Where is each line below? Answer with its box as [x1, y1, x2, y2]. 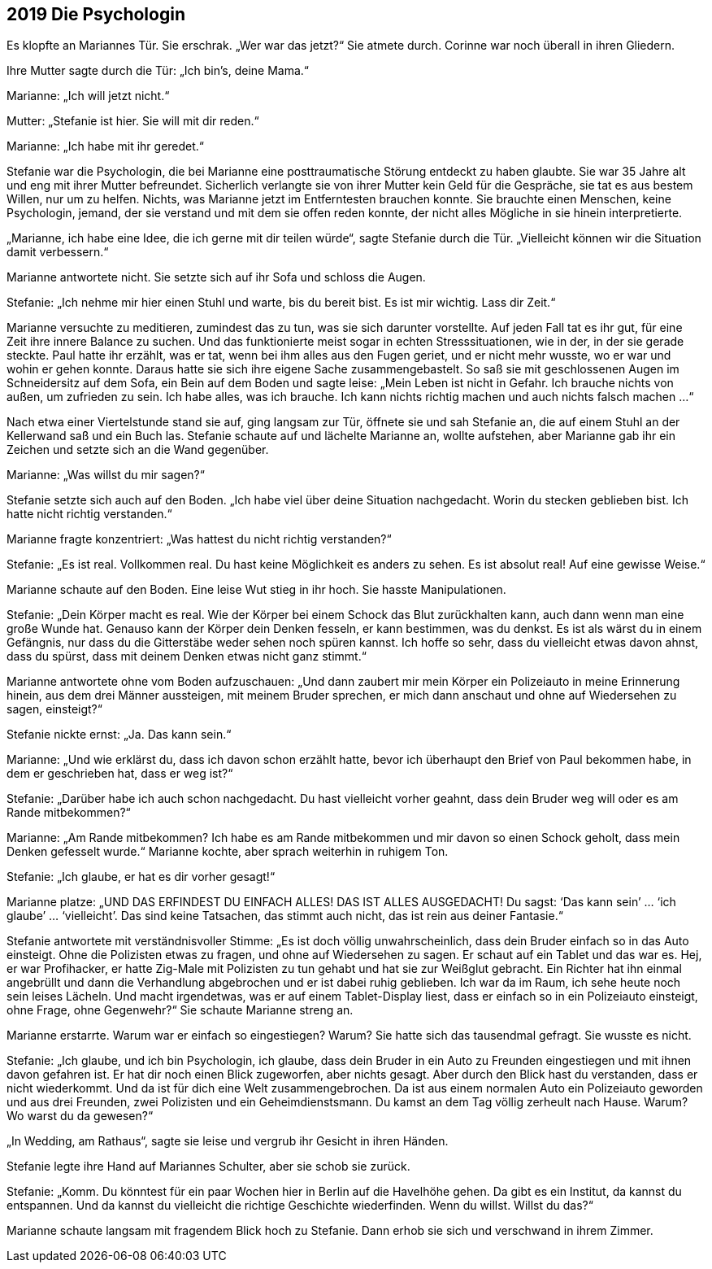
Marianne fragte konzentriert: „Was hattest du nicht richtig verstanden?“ [7, 532, 392, 547]
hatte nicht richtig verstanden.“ [7, 507, 172, 521]
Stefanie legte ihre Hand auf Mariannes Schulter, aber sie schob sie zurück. [7, 1159, 410, 1174]
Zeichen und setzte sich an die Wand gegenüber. [7, 443, 269, 457]
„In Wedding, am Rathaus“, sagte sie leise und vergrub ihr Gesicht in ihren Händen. [7, 1134, 449, 1149]
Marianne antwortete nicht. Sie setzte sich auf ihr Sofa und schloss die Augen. [7, 270, 426, 285]
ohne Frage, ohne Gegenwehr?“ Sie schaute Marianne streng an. [7, 1003, 354, 1018]
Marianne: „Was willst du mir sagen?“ [7, 468, 205, 482]
